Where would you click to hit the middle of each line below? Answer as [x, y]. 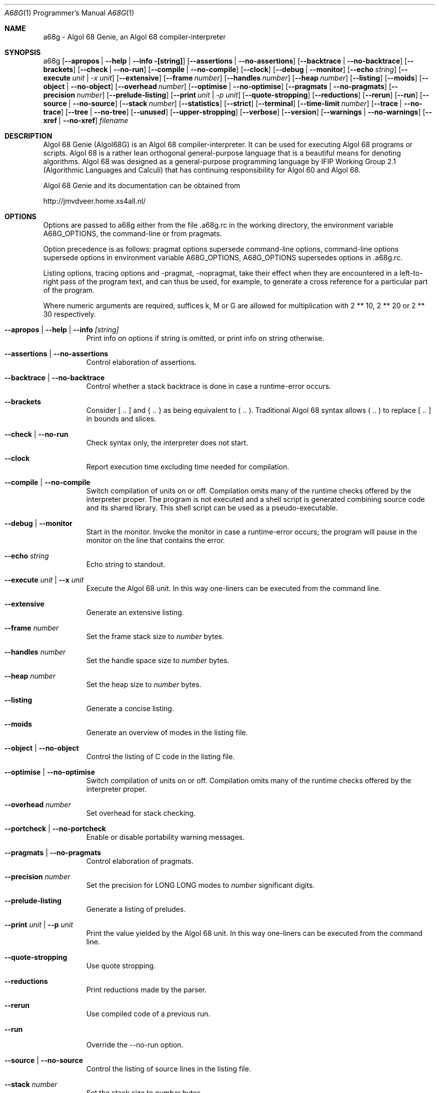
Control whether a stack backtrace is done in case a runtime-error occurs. [209, 386]
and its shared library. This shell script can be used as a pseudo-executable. [212, 508]
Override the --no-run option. [135, 1045]
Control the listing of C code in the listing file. [160, 756]
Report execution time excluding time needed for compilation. [188, 467]
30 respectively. [70, 314]
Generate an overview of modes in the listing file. [167, 732]
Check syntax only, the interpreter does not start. [167, 443]
